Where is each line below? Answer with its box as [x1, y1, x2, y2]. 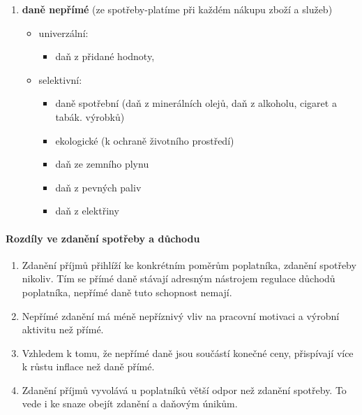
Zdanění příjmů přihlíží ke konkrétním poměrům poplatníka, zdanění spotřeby [22, 257, 356, 272]
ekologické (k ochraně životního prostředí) [55, 133, 234, 147]
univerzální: [38, 25, 89, 40]
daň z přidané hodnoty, [55, 49, 155, 64]
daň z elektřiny [55, 203, 119, 218]
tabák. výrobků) [55, 109, 125, 124]
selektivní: [38, 72, 82, 87]
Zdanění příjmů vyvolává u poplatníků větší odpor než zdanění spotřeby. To [22, 382, 347, 397]
